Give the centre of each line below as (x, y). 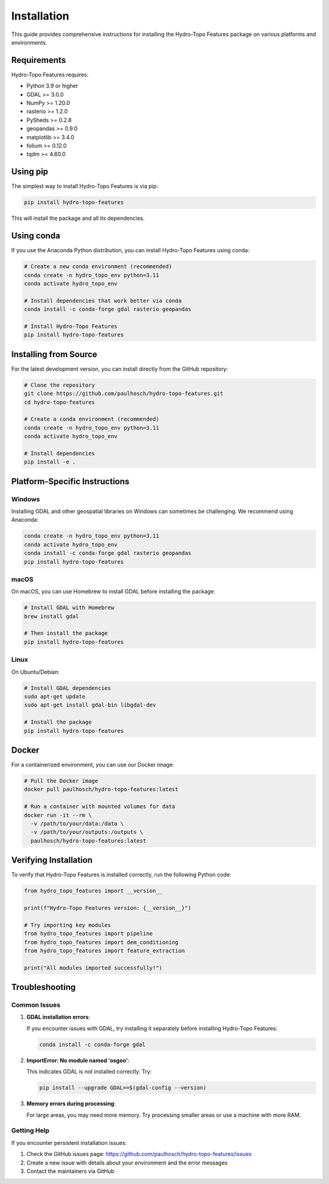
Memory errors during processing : (71, 1104)
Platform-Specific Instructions (70, 481)
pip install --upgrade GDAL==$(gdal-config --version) (123, 1088)
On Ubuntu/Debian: (36, 672)
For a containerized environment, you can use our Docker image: (93, 765)
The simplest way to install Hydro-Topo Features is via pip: (85, 186)
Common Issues (36, 1005)
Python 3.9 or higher (52, 86)
